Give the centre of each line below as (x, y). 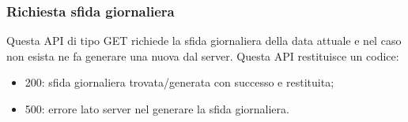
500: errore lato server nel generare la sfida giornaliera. (157, 109)
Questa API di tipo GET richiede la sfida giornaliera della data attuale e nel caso (204, 41)
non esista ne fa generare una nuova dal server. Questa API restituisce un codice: (203, 55)
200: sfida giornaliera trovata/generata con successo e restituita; (179, 82)
